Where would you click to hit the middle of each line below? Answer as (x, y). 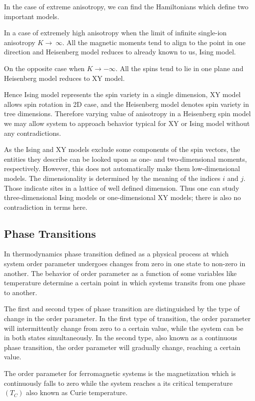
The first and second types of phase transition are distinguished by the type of (122, 309)
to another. (21, 292)
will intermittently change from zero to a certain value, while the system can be (124, 328)
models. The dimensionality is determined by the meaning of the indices (112, 178)
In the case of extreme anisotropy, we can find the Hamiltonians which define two (126, 6)
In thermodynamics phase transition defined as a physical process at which (116, 254)
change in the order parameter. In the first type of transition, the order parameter (127, 318)
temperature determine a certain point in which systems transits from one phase (125, 283)
